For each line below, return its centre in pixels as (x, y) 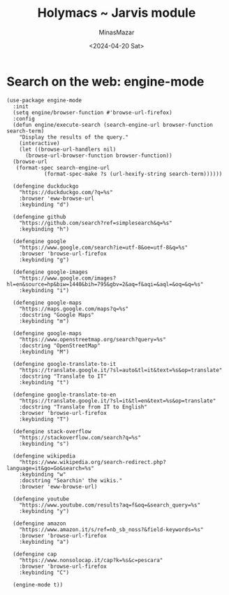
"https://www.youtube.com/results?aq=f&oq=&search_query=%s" (110, 505)
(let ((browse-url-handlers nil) (68, 149)
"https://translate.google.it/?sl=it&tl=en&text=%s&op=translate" (118, 401)
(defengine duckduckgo (46, 186)
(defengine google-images (51, 272)
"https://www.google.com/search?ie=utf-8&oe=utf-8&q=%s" (104, 247)
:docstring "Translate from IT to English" (83, 407)
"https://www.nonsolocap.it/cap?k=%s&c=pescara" (91, 560)
